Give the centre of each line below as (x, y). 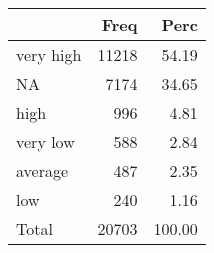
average (42, 170)
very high (49, 54)
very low (45, 141)
